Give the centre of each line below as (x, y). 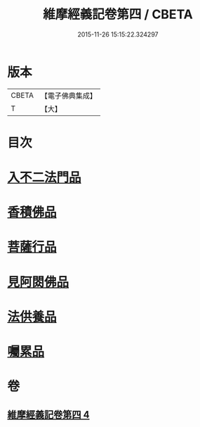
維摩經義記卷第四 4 (48, 415)
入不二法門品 (45, 178)
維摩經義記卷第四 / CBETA (118, 14)
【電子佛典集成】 (68, 96)
